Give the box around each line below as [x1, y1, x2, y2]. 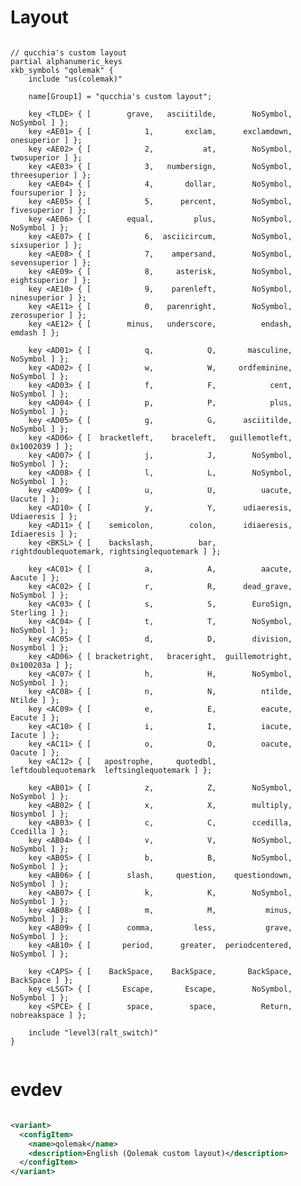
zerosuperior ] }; [10, 310, 87, 320]
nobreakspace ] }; [10, 1010, 87, 1020]
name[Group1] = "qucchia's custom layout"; [28, 91, 213, 101]
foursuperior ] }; [10, 187, 87, 198]
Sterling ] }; [10, 607, 70, 618]
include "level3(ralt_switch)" [28, 1027, 159, 1038]
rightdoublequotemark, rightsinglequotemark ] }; [10, 546, 222, 556]
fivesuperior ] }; [10, 205, 87, 215]
